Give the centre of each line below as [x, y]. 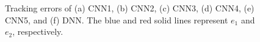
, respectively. [38, 31]
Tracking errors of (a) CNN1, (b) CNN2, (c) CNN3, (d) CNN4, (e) [130, 8]
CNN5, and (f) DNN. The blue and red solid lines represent [117, 19]
